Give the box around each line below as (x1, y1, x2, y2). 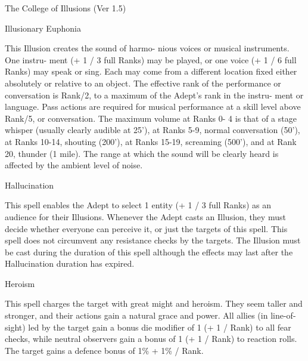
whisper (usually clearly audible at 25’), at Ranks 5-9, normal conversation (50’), (5, 124, 300, 136)
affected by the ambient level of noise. (5, 159, 143, 171)
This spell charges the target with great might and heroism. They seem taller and (5, 297, 303, 310)
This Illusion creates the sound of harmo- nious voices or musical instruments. (5, 42, 290, 54)
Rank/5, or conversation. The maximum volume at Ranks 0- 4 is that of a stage (5, 112, 297, 124)
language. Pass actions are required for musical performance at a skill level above (5, 100, 301, 113)
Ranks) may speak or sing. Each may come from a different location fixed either (5, 65, 297, 78)
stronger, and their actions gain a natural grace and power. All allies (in (5, 309, 268, 322)
